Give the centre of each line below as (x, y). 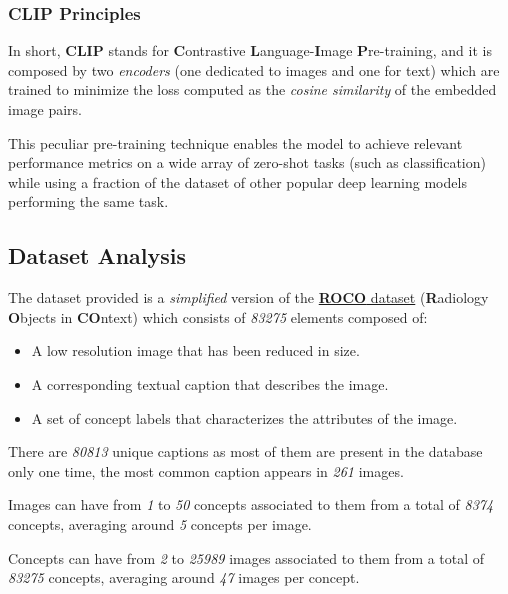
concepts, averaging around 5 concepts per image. (160, 523)
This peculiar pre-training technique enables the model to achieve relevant (235, 142)
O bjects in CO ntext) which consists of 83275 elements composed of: (218, 316)
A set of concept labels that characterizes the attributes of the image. (244, 417)
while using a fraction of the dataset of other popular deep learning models (237, 181)
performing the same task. (88, 201)
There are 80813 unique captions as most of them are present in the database (245, 451)
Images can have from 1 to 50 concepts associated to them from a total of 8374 (251, 504)
